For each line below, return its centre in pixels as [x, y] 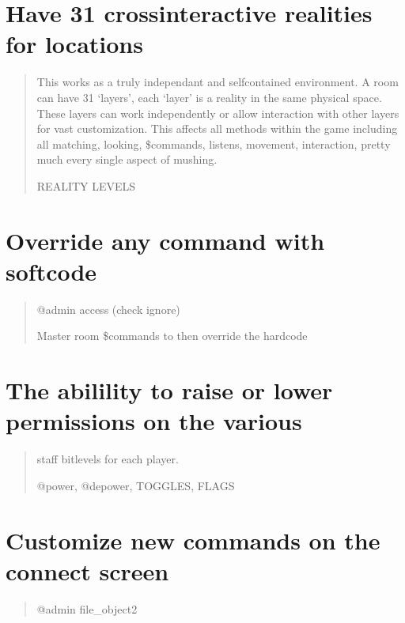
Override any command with [165, 240]
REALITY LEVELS [86, 185]
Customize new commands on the [193, 540]
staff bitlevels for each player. [108, 459]
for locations [74, 44]
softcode [51, 271]
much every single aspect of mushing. [127, 159]
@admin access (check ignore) [108, 309]
